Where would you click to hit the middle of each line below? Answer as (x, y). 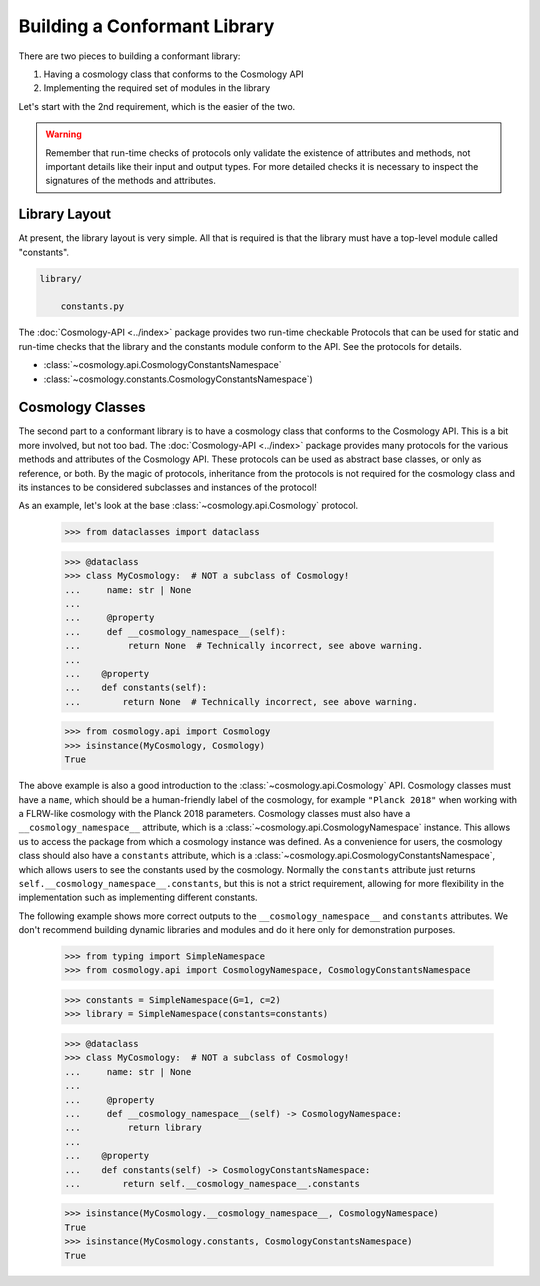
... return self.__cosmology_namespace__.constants (212, 1183)
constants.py (92, 306)
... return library (133, 1128)
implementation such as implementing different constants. (138, 897)
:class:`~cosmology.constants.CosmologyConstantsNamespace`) (178, 379)
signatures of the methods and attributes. (131, 181)
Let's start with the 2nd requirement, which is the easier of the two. (157, 106)
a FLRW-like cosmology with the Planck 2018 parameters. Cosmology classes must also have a (214, 813)
